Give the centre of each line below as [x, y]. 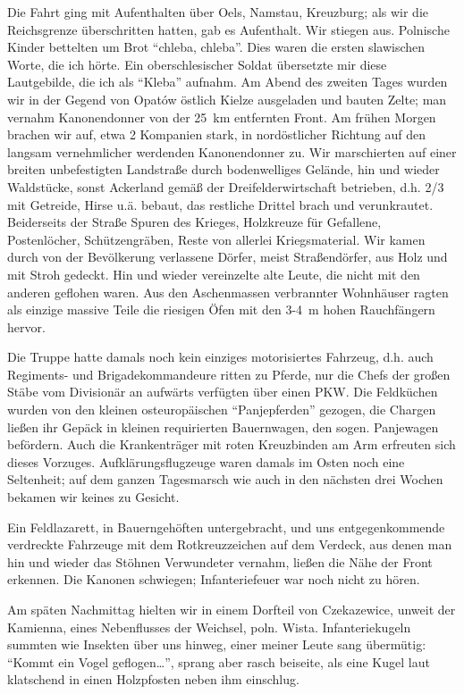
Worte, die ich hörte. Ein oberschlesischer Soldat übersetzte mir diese [197, 64]
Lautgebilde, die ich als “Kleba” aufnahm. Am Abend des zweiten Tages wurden [228, 82]
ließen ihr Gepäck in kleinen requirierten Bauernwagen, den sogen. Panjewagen [223, 426]
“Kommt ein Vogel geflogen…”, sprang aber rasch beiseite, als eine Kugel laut [219, 661]
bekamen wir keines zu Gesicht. [93, 497]
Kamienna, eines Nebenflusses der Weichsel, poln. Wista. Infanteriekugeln [209, 627]
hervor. [26, 326]
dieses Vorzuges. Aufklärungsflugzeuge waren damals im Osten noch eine [206, 461]
